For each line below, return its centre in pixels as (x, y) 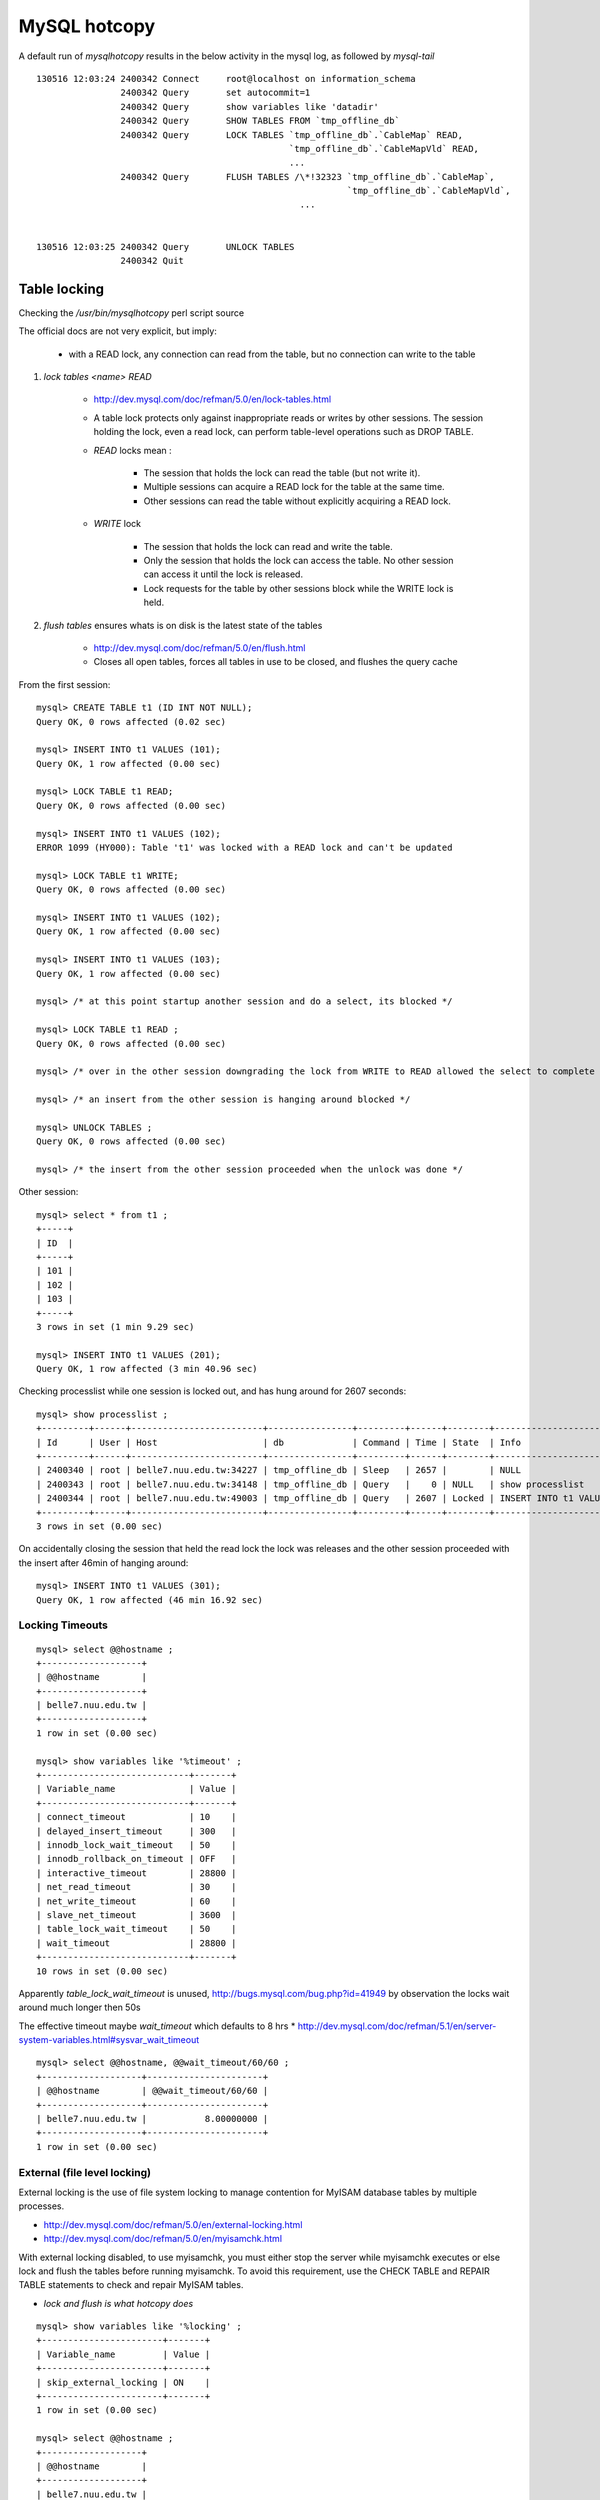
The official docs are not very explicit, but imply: (117, 331)
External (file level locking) (85, 2172)
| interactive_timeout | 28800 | (136, 1873)
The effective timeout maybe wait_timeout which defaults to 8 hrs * (157, 2026)
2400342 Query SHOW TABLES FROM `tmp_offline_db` (260, 121)
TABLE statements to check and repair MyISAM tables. (131, 2285)
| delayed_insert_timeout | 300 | (136, 1831)
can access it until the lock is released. (223, 574)
